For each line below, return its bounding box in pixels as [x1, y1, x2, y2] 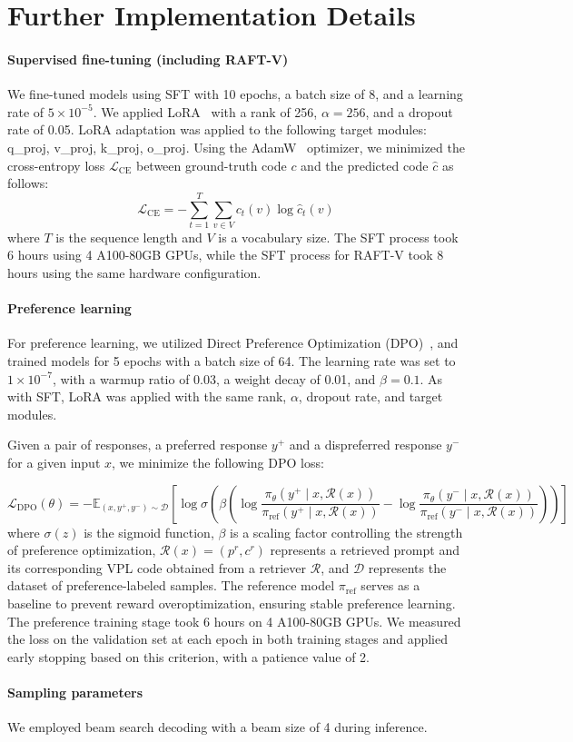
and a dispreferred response [289, 435, 442, 454]
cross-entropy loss [7, 155, 105, 174]
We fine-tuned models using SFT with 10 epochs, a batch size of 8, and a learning [7, 84, 463, 104]
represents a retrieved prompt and [270, 540, 459, 559]
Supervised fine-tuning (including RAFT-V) [7, 49, 289, 68]
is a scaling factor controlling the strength [230, 522, 463, 541]
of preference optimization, [7, 540, 156, 559]
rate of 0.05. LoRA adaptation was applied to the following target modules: [7, 120, 427, 139]
